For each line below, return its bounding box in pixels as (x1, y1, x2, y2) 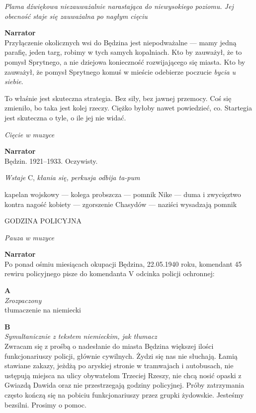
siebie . (4, 76, 23, 87)
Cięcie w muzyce (4, 129, 55, 139)
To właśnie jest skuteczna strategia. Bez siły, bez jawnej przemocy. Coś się (4, 93, 232, 103)
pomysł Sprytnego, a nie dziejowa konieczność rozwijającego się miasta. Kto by (4, 56, 246, 67)
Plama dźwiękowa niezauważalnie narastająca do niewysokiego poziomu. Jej (4, 1, 234, 11)
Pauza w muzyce (4, 232, 55, 242)
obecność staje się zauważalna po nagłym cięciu (4, 10, 148, 21)
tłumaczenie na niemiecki (4, 305, 82, 315)
